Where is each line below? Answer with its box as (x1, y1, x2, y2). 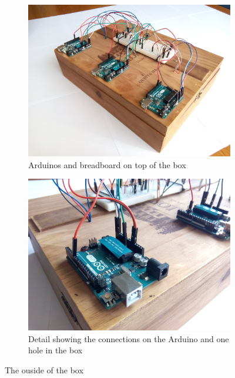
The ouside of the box (5, 363, 83, 376)
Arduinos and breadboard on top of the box (28, 158, 186, 170)
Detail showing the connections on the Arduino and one (28, 332, 229, 344)
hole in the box (28, 344, 83, 356)
